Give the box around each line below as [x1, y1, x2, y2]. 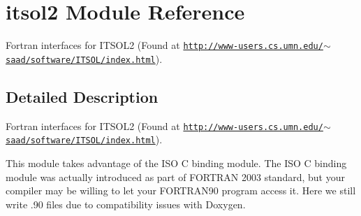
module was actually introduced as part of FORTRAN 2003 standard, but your [6, 169, 345, 184]
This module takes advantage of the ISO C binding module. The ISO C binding [6, 155, 347, 170]
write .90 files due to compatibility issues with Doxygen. [6, 196, 246, 211]
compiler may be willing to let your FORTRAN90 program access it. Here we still [6, 183, 356, 198]
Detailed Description [6, 85, 159, 107]
